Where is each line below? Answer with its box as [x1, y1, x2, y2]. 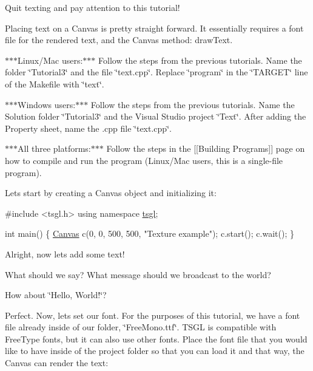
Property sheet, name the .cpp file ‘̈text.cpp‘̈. [5, 121, 172, 134]
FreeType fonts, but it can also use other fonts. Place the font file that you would [5, 332, 308, 345]
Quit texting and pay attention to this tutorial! [5, 1, 180, 13]
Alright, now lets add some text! [5, 247, 125, 260]
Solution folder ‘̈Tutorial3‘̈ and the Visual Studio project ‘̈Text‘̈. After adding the [5, 110, 306, 123]
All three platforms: [18, 142, 91, 155]
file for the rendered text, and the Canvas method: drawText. [5, 33, 233, 46]
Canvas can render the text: [5, 356, 109, 369]
